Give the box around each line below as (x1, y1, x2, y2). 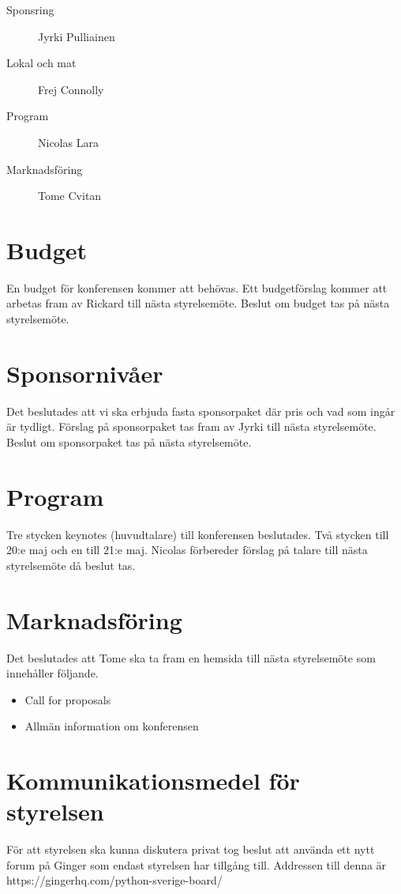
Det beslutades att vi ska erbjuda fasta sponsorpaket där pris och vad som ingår (6, 402, 395, 419)
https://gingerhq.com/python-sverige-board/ (6, 872, 223, 888)
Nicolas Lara (38, 134, 99, 150)
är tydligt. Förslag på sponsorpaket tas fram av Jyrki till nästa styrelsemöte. (6, 418, 377, 435)
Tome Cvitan (38, 187, 102, 204)
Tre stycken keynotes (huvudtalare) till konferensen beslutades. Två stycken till (6, 526, 389, 542)
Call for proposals (24, 691, 111, 707)
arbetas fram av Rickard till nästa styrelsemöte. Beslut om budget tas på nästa (6, 295, 390, 311)
